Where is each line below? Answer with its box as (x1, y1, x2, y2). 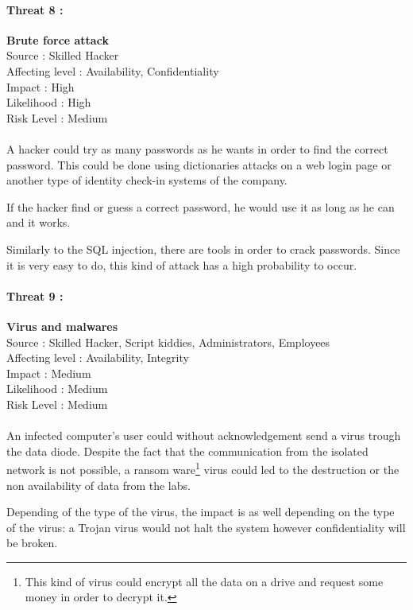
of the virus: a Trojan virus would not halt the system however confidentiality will (6, 519, 406, 535)
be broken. (6, 534, 58, 551)
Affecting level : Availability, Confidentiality (6, 62, 219, 79)
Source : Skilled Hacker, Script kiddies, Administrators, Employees (6, 333, 330, 350)
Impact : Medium (6, 364, 91, 381)
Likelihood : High (6, 94, 91, 111)
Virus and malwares (6, 317, 118, 334)
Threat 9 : (6, 287, 64, 304)
